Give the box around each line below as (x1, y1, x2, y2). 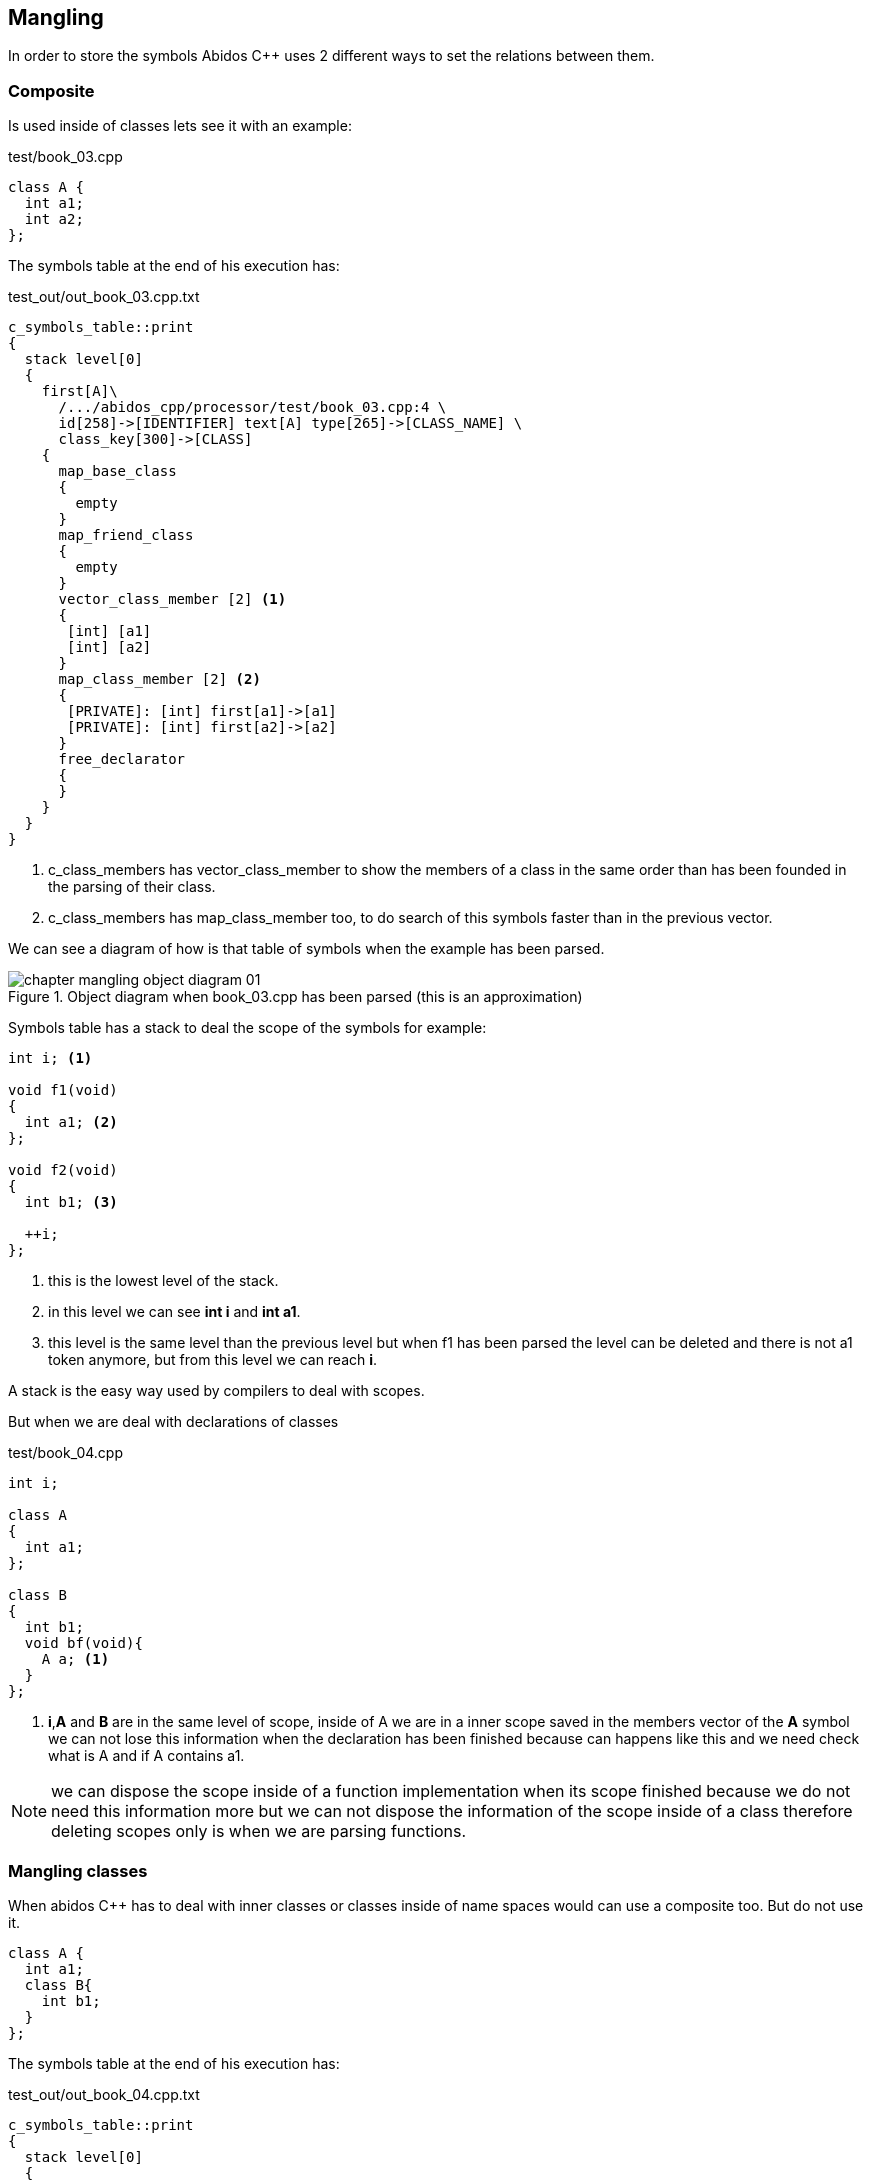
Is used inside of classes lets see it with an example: (8, 117, 352, 135)
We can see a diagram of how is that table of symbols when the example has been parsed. (8, 940, 605, 958)
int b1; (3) (24, 1194, 118, 1211)
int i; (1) (8, 1050, 93, 1067)
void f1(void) (8, 1082, 118, 1099)
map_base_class (58, 463, 177, 480)
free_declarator (58, 751, 186, 768)
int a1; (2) (24, 1114, 118, 1131)
